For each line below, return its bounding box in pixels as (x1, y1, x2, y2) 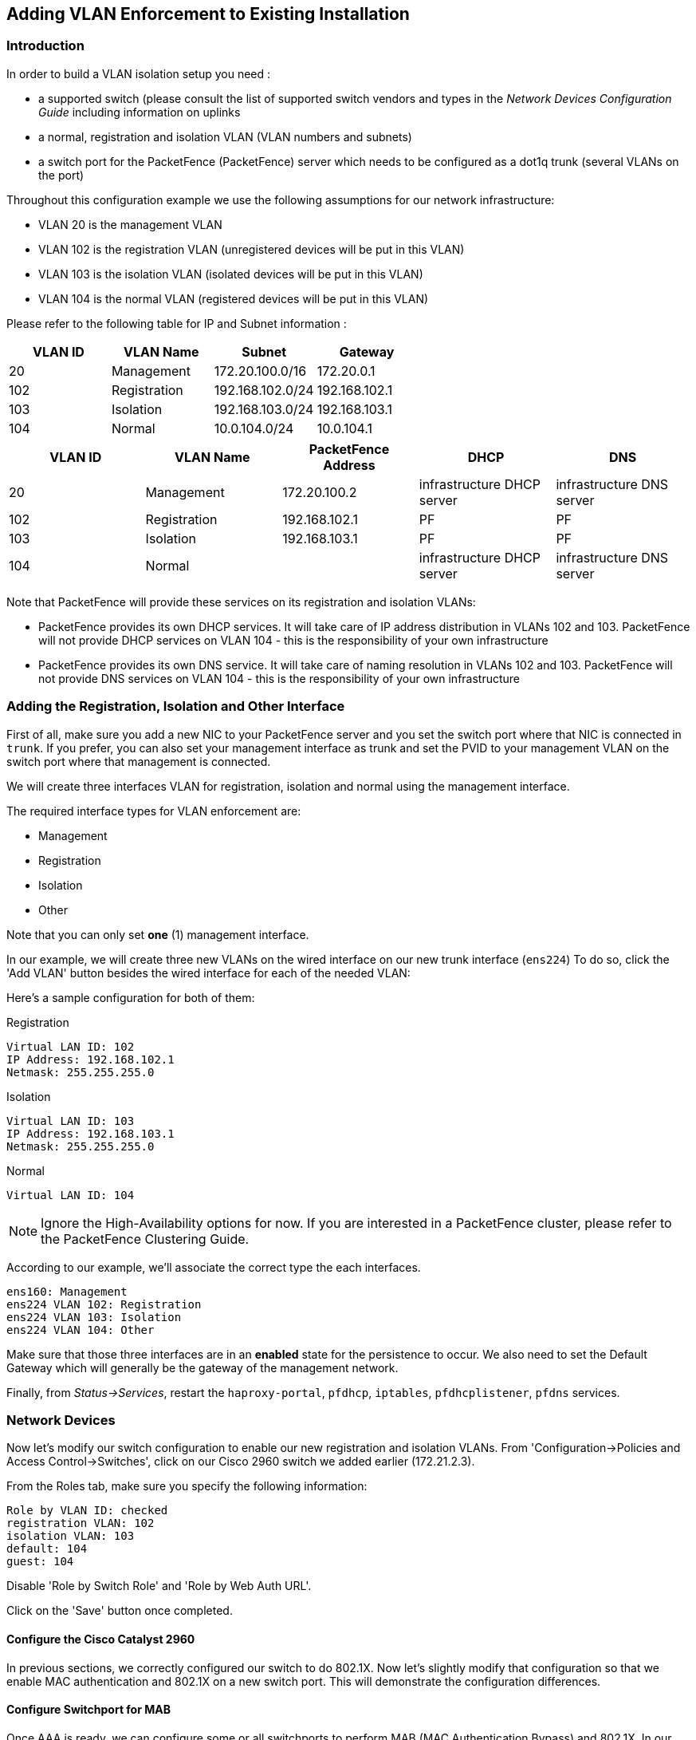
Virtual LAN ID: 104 (6, 1188, 135, 1201)
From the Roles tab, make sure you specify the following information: (6, 1479, 368, 1493)
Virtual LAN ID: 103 (6, 1114, 135, 1127)
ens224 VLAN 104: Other (6, 1323, 155, 1336)
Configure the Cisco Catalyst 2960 (6, 1631, 195, 1646)
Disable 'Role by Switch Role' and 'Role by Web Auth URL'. (6, 1579, 312, 1593)
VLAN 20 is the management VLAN (38, 217, 222, 231)
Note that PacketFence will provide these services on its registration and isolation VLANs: (6, 594, 476, 609)
